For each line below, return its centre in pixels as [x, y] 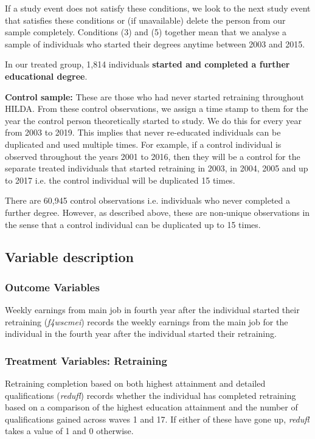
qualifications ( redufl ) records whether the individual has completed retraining [151, 395]
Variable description [69, 257]
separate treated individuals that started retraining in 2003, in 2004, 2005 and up [157, 168]
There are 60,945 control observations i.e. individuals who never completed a [148, 200]
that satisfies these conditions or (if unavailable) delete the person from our [145, 20]
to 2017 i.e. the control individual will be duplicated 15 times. [120, 180]
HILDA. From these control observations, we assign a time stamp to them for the [157, 109]
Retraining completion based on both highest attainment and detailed [135, 383]
